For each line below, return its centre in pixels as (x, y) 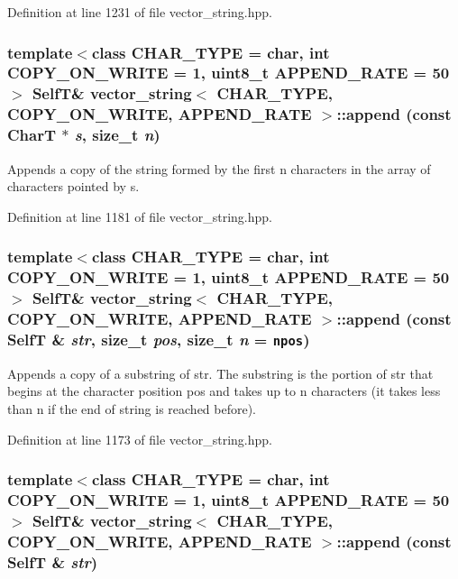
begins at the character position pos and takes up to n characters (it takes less (224, 391)
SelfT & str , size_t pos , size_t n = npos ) (159, 339)
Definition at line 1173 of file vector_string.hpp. (140, 439)
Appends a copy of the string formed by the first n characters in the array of (219, 168)
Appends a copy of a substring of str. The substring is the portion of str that (220, 373)
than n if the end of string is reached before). (132, 408)
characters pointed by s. (73, 186)
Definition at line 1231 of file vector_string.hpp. (140, 12)
